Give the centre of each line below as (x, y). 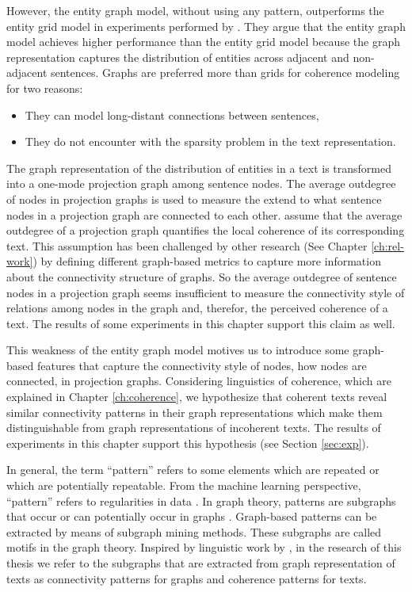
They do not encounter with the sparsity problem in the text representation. (210, 141)
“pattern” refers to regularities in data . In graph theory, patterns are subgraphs (201, 500)
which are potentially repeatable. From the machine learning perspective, (184, 485)
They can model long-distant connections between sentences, (172, 115)
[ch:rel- (387, 245)
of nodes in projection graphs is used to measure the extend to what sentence (194, 199)
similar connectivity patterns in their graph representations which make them (195, 412)
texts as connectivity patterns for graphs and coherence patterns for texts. (187, 578)
